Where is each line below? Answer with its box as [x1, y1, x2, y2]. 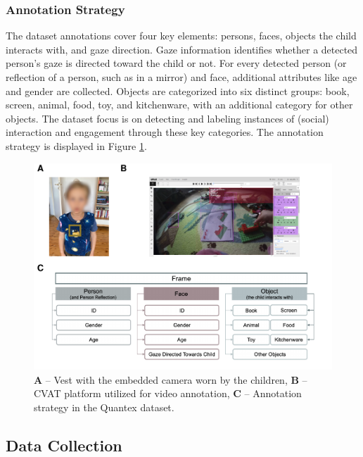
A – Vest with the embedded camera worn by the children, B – [34, 372, 307, 387]
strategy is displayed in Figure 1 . [6, 138, 147, 153]
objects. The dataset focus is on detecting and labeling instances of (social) [6, 111, 329, 125]
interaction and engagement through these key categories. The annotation [6, 125, 324, 139]
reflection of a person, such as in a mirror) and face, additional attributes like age [6, 70, 357, 84]
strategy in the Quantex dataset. [34, 399, 174, 414]
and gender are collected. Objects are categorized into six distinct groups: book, [6, 83, 350, 98]
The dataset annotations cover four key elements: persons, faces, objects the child [6, 28, 357, 43]
